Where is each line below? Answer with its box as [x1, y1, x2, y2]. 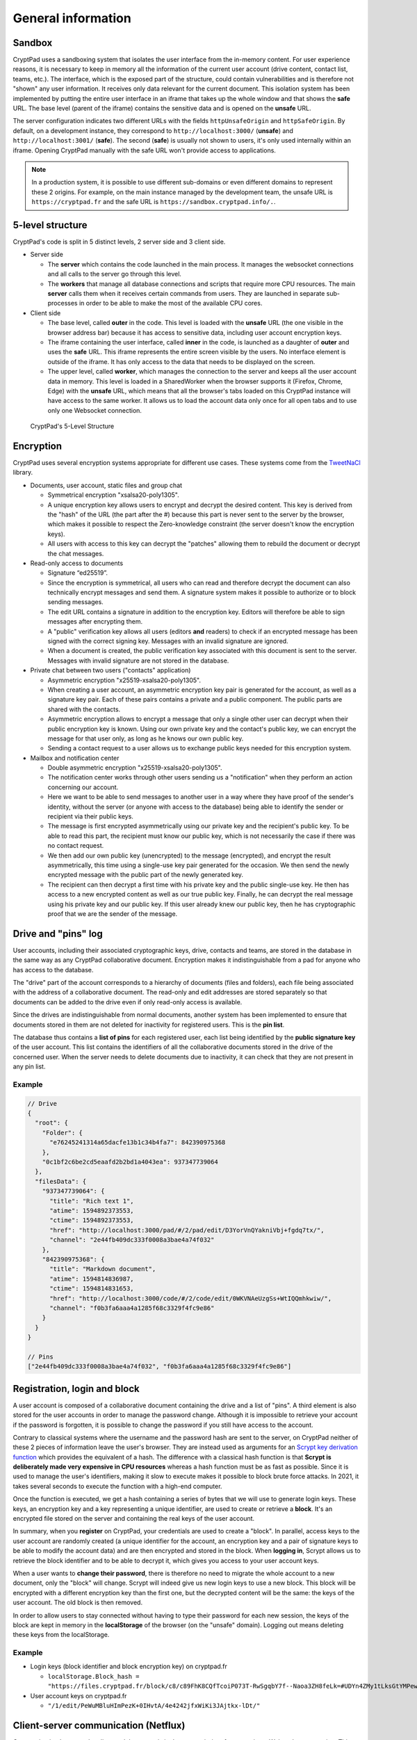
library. [13, 468, 33, 477]
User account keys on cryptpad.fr [30, 1691, 127, 1700]
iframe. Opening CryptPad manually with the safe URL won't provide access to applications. [13, 146, 276, 155]
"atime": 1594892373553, [49, 1207, 135, 1215]
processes [47, 299, 78, 308]
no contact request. [47, 841, 104, 850]
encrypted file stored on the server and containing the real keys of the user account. [13, 1514, 255, 1523]
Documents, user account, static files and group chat [30, 481, 183, 489]
